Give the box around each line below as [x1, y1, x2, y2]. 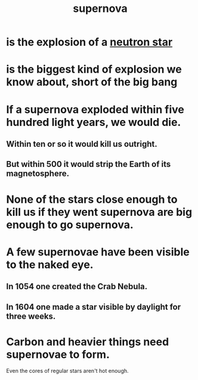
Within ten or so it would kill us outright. [6, 139, 157, 149]
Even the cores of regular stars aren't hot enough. [6, 367, 129, 375]
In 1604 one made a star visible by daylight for [6, 302, 181, 312]
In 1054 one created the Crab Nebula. [6, 282, 148, 292]
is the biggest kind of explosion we [6, 63, 182, 76]
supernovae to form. [6, 348, 110, 361]
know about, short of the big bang [6, 75, 178, 89]
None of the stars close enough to [6, 193, 178, 206]
